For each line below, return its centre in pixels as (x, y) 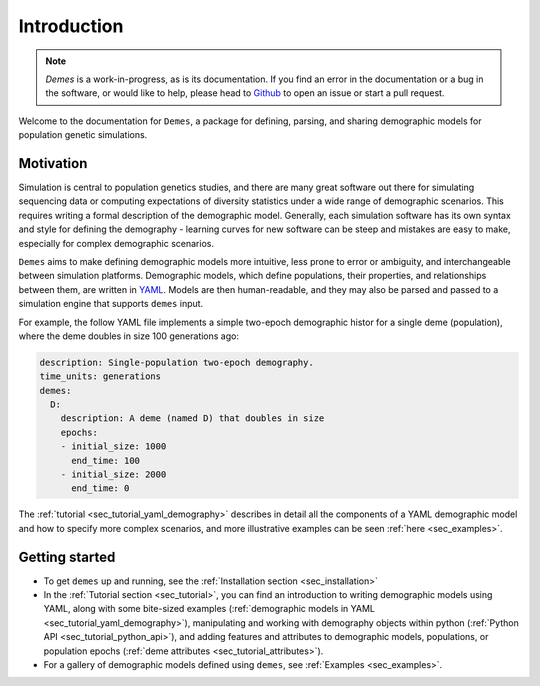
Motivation (53, 163)
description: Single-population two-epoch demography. (176, 362)
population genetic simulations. (83, 135)
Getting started (67, 556)
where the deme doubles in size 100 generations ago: (129, 336)
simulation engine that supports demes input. (111, 304)
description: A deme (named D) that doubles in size (192, 418)
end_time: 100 (105, 460)
